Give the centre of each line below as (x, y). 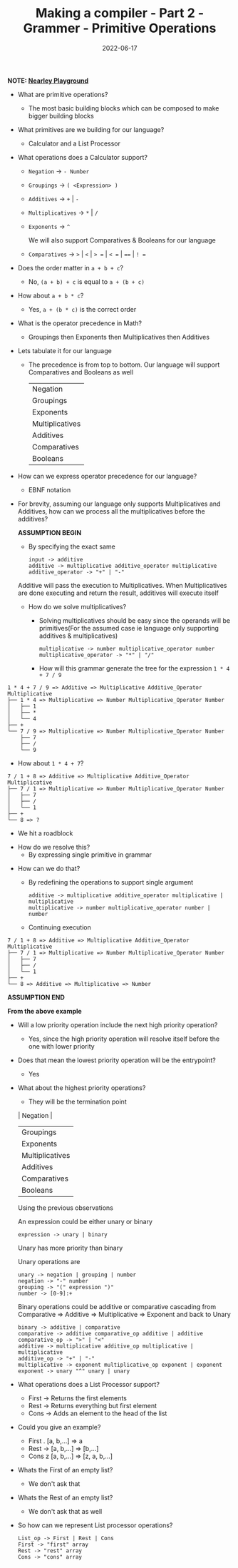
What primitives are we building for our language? (91, 129)
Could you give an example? (59, 1427)
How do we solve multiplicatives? (77, 606)
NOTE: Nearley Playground (48, 81)
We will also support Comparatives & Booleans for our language (122, 240)
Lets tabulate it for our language (64, 350)
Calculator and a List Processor (74, 143)
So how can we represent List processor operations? (95, 1525)
